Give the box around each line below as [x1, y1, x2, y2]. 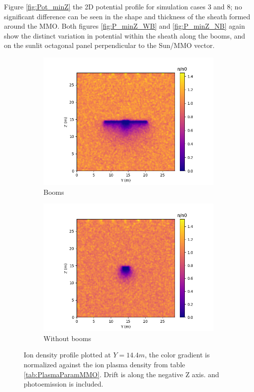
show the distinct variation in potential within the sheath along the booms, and [4, 30, 246, 41]
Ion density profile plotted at [24, 349, 111, 360]
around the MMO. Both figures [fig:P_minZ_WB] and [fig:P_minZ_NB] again [4, 21, 245, 31]
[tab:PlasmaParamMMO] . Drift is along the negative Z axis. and [24, 369, 219, 379]
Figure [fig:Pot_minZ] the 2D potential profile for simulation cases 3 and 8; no [4, 1, 242, 11]
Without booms [43, 333, 91, 343]
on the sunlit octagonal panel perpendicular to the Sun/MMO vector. [4, 40, 215, 50]
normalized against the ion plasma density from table [24, 359, 185, 369]
